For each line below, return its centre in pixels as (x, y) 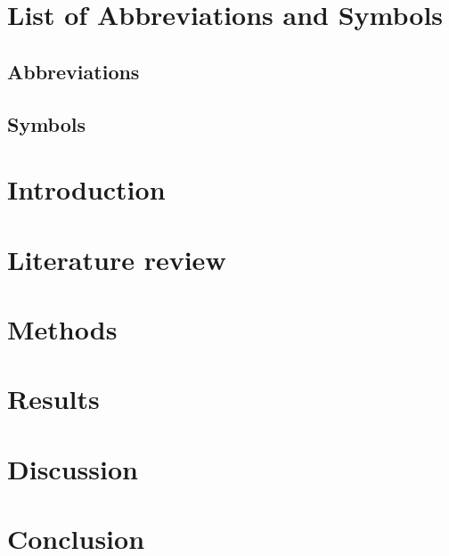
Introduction (86, 189)
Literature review (117, 259)
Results (53, 399)
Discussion (73, 468)
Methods (62, 328)
